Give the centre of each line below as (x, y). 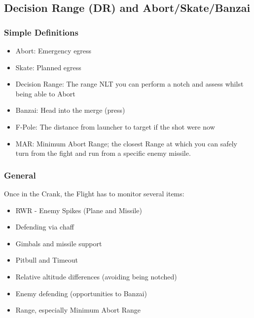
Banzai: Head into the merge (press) (70, 110)
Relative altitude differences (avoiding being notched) (96, 276)
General (20, 175)
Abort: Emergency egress (54, 50)
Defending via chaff (45, 227)
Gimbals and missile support (59, 243)
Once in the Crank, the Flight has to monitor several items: (94, 193)
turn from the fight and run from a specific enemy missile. (103, 153)
